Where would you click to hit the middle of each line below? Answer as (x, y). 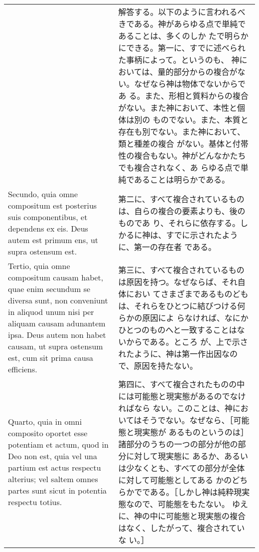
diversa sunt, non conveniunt (58, 300)
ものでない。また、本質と (200, 120)
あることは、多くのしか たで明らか (183, 36)
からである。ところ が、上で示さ (187, 342)
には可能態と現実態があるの (170, 396)
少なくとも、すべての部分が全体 (186, 468)
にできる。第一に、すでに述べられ (182, 48)
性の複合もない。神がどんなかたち (182, 155)
